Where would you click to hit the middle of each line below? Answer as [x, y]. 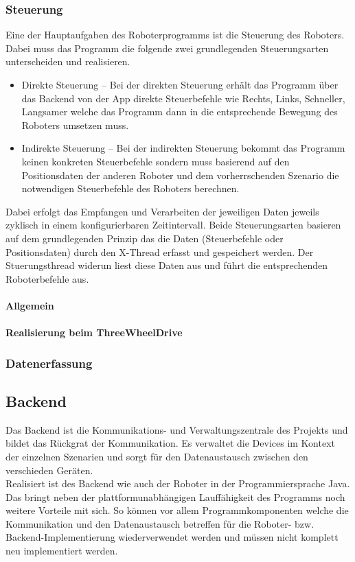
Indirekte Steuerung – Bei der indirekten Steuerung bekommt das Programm [183, 148]
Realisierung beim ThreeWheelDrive [94, 332]
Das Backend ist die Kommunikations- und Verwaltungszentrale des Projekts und [177, 429]
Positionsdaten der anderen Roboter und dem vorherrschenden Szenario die [180, 175]
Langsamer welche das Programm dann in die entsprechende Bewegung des [180, 112]
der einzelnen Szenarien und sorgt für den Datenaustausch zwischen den [157, 456]
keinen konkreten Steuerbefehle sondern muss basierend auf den [156, 161]
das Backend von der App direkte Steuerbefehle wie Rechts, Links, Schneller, [183, 98]
